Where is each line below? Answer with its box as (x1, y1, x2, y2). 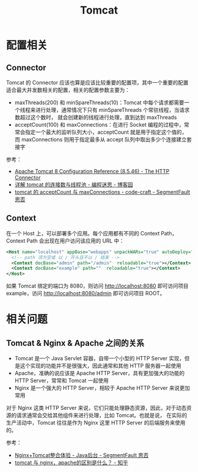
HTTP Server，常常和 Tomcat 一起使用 (14, 377, 109, 384)
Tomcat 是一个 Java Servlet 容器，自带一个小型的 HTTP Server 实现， (14, 355, 184, 362)
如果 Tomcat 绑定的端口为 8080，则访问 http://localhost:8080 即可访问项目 (6, 282, 189, 290)
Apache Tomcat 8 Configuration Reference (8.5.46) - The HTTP (14, 168, 170, 174)
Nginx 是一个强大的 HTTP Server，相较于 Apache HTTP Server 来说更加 (14, 384, 190, 392)
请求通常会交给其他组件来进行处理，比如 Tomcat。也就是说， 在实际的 (16, 412, 187, 419)
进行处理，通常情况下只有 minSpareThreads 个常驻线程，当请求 (35, 106, 190, 113)
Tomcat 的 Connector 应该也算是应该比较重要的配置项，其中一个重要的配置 (6, 79, 189, 86)
